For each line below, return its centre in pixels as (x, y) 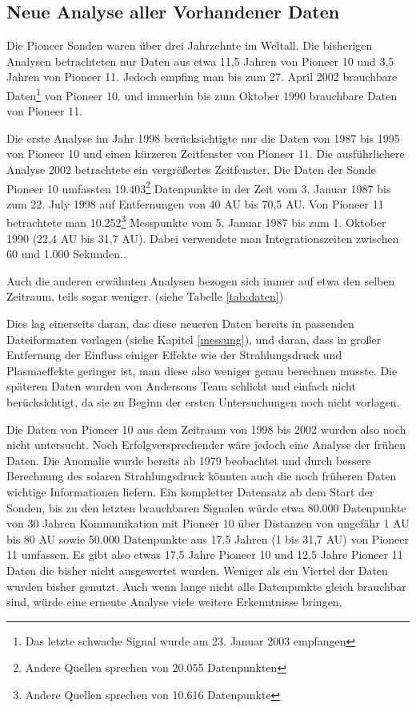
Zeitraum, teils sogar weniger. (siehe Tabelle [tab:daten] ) (145, 296)
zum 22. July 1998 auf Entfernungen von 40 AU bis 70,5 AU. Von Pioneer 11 (195, 203)
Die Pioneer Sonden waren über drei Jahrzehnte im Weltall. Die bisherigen (190, 45)
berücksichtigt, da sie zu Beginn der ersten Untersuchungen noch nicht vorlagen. (203, 402)
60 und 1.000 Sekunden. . (66, 254)
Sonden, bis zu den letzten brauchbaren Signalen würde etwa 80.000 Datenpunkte (206, 507)
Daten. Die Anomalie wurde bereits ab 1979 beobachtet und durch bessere (189, 460)
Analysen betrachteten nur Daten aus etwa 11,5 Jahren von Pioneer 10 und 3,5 (200, 61)
